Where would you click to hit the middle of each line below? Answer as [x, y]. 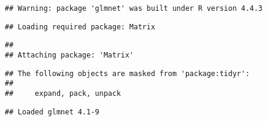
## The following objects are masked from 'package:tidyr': [127, 73]
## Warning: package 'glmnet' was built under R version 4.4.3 [134, 8]
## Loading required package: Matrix [80, 27]
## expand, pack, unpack [63, 93]
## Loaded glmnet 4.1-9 [52, 112]
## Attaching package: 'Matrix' [69, 55]
